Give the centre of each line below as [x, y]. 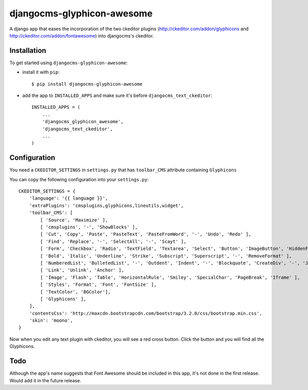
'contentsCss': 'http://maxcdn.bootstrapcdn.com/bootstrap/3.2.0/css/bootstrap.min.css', [146, 313]
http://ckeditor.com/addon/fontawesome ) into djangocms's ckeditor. [82, 35]
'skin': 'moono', [51, 320]
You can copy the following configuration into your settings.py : [79, 179]
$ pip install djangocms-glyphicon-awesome [87, 84]
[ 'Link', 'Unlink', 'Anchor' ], [82, 270]
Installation [28, 51]
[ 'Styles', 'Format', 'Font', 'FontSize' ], [98, 285]
